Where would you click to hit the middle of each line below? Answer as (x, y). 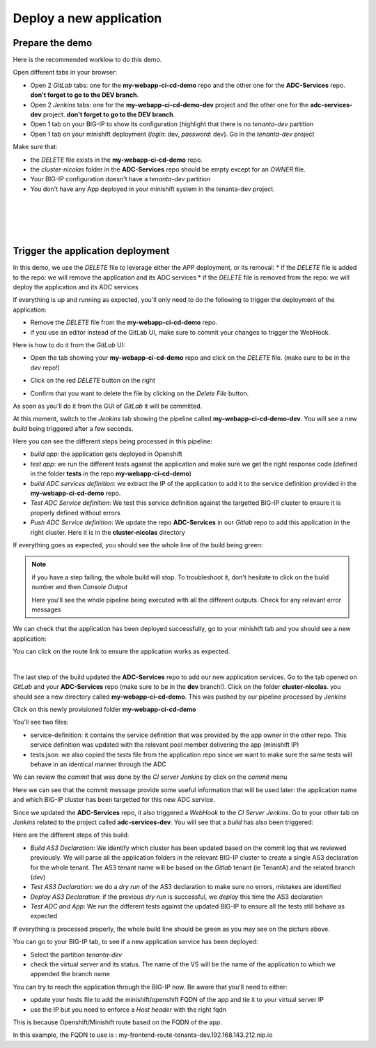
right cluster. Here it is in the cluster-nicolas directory (108, 532)
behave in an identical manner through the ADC (99, 764)
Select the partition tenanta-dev (76, 955)
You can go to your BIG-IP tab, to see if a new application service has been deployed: (135, 942)
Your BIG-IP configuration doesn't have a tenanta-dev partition (120, 179)
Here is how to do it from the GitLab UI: (69, 344)
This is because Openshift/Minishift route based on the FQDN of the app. (117, 1022)
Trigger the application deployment (91, 251)
